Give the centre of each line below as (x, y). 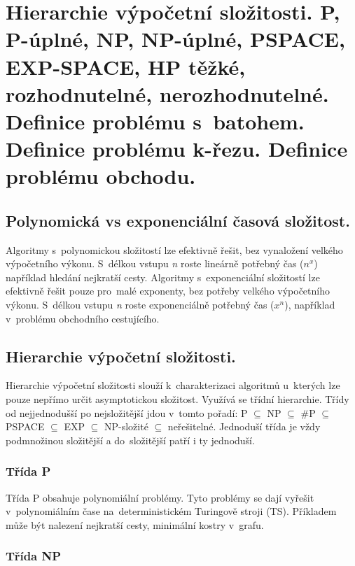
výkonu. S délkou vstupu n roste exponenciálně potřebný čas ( (140, 305)
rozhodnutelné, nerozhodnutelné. (167, 93)
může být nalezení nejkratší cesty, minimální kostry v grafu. (135, 524)
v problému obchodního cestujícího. (83, 318)
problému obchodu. (101, 176)
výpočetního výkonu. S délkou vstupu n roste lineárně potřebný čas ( (155, 263)
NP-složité (126, 426)
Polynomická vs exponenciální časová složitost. (178, 220)
